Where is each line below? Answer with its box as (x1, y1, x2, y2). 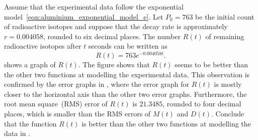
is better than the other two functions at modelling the (81, 118, 251, 128)
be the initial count (195, 11, 254, 22)
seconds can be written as (88, 41, 167, 51)
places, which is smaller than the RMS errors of (4, 108, 151, 119)
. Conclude (211, 108, 244, 119)
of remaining (205, 31, 244, 41)
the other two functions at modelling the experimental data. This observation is (4, 69, 250, 79)
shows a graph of (4, 59, 56, 70)
